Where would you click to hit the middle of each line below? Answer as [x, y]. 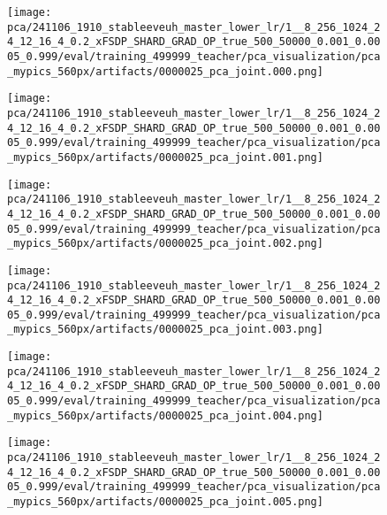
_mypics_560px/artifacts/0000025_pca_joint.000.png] [165, 71]
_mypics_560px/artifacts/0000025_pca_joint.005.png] [165, 502]
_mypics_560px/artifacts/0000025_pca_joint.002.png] [165, 244]
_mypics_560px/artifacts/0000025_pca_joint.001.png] [165, 157]
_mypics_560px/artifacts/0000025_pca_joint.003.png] [165, 330]
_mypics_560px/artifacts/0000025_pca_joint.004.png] [165, 415]
